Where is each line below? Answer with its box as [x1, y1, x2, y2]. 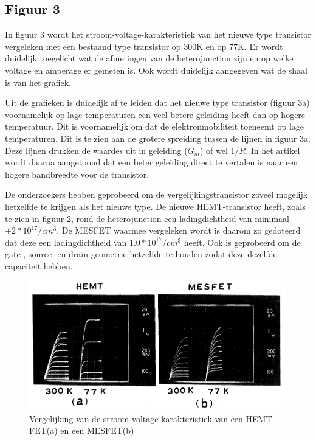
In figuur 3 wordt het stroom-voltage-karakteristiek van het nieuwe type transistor [5, 28, 311, 41]
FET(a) [29, 424, 58, 437]
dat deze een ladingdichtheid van [5, 235, 127, 248]
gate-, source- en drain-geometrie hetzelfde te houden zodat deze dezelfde [5, 248, 277, 260]
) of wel [200, 144, 228, 156]
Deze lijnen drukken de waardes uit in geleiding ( [5, 144, 188, 156]
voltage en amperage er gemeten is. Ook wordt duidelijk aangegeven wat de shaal [5, 63, 308, 76]
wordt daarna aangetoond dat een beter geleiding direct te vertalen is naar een [5, 156, 298, 168]
